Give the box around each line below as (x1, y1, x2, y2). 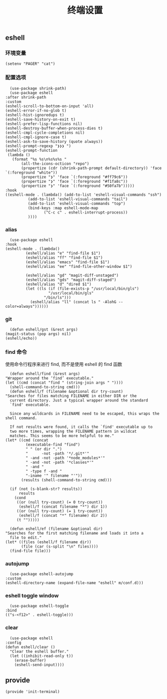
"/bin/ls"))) (44, 295, 71, 300)
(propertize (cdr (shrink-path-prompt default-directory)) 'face (21, 166, 162, 171)
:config (5, 640, 22, 645)
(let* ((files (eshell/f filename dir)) (5, 540, 92, 545)
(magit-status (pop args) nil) (5, 332, 71, 337)
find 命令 (5, 349, 27, 356)
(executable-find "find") (25, 442, 80, 447)
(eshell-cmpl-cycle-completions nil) (5, 130, 85, 135)
